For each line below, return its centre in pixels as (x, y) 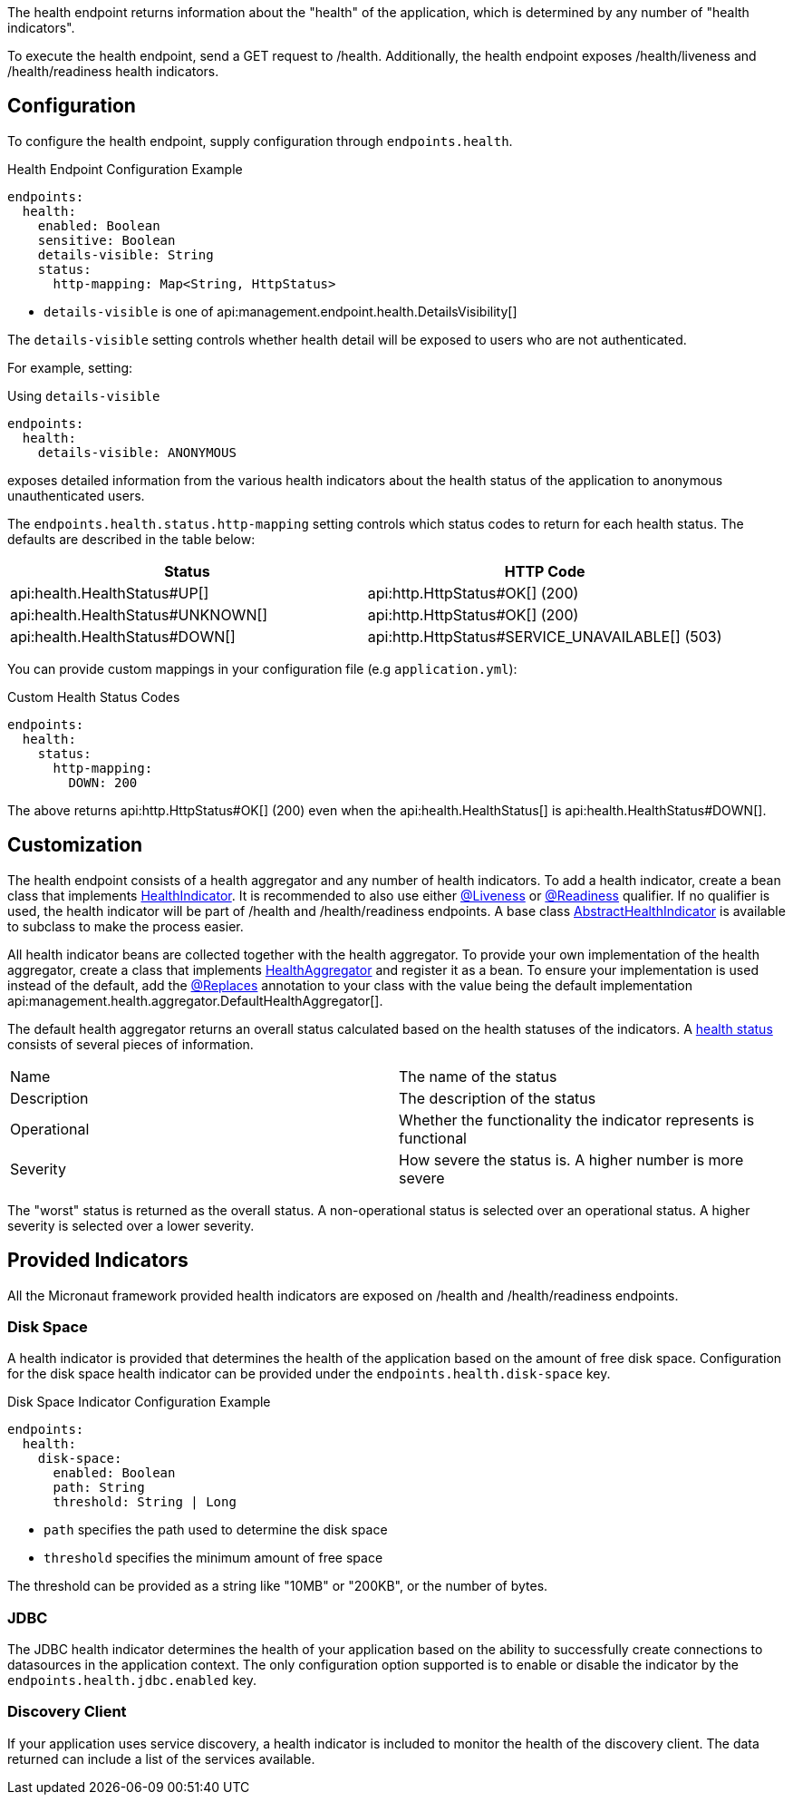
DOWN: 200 (103, 782)
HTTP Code (545, 571)
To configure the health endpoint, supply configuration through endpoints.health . (260, 141)
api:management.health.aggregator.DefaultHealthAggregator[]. (195, 1000)
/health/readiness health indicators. (113, 71)
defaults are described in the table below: (131, 539)
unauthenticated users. (76, 495)
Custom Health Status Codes (94, 696)
